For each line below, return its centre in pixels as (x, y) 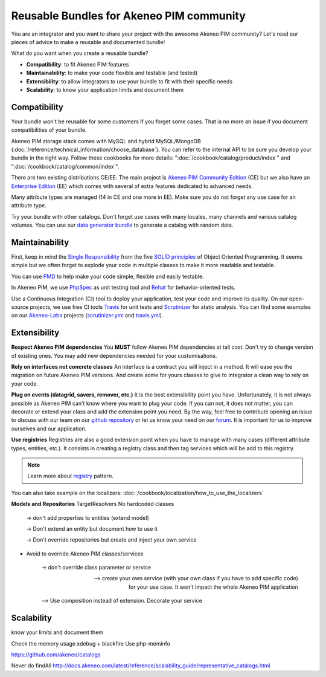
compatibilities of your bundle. (49, 130)
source (20, 307)
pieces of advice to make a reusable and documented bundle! (88, 42)
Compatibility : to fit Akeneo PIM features (78, 64)
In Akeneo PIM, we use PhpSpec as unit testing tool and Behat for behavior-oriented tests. (123, 288)
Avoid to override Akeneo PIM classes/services (85, 554)
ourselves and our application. (49, 429)
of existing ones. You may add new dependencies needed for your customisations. (114, 355)
